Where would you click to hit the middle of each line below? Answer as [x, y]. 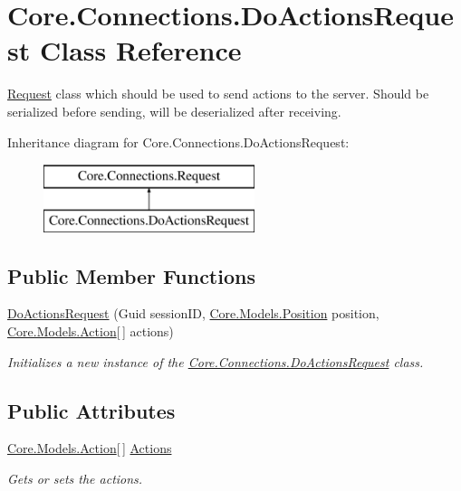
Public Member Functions [131, 275]
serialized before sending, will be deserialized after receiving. [174, 111]
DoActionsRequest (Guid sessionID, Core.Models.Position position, [193, 313]
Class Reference [140, 50]
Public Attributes [91, 410]
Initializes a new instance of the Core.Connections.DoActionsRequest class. [216, 361]
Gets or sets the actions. [75, 479]
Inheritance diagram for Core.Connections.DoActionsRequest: [178, 142]
